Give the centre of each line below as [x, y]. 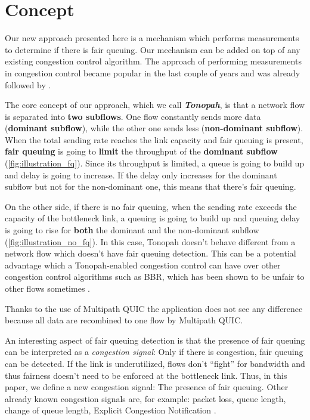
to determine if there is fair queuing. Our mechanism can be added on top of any [153, 49]
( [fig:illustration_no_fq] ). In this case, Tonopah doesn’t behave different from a [150, 241]
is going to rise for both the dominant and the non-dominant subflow [132, 230]
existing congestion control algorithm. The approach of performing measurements [153, 61]
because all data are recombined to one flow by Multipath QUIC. [124, 320]
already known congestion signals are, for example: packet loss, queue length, [145, 398]
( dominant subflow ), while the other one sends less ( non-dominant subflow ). [154, 128]
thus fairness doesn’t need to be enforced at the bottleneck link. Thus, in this [146, 375]
